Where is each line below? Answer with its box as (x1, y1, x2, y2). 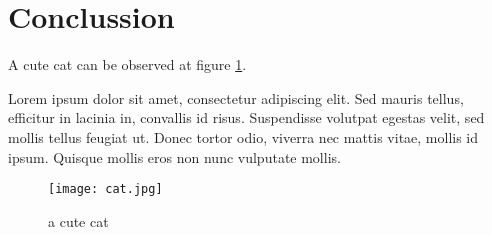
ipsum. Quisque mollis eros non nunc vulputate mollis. (8, 146, 341, 167)
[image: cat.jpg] (48, 182, 163, 197)
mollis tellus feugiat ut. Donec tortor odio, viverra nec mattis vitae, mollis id (8, 126, 479, 147)
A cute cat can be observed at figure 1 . (8, 54, 247, 75)
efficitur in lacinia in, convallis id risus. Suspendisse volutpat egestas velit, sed (8, 107, 485, 128)
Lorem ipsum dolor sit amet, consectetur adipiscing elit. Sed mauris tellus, (8, 87, 464, 108)
